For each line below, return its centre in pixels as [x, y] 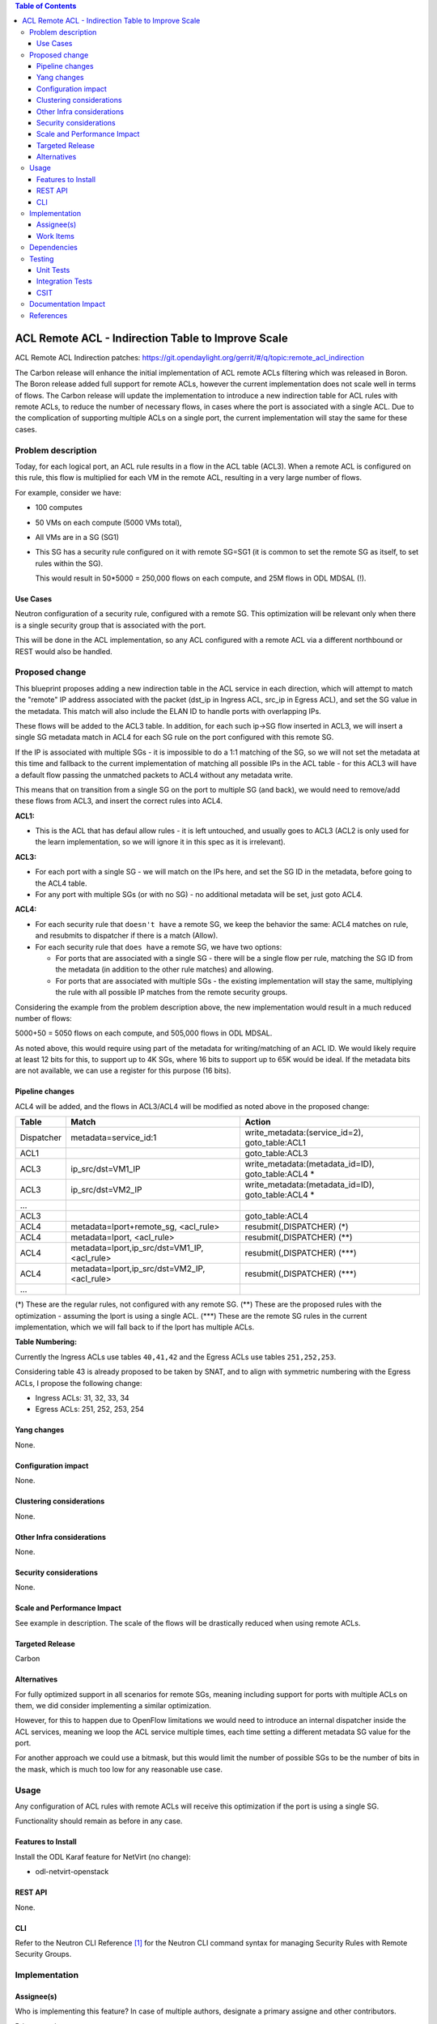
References [49, 315]
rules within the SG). [69, 563]
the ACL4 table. [61, 883]
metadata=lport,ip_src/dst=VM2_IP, [138, 1269]
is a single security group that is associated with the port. [110, 625]
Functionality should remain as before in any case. [99, 1821]
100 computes [59, 508]
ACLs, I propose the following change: [78, 1383]
